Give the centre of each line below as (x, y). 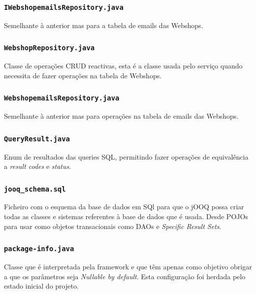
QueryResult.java (37, 139)
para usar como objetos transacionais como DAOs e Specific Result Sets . (113, 226)
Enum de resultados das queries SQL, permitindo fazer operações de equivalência (126, 156)
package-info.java (39, 249)
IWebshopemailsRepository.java (64, 7)
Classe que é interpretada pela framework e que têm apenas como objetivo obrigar (128, 267)
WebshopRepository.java (49, 48)
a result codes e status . (38, 166)
